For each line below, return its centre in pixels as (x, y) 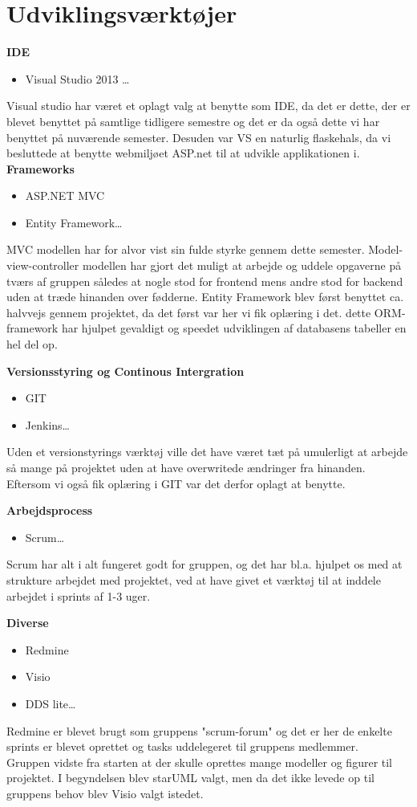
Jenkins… (47, 424)
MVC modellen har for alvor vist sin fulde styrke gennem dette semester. (186, 249)
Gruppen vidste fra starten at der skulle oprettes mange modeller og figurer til (200, 762)
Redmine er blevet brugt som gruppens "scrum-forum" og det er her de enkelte (199, 730)
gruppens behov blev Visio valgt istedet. (105, 793)
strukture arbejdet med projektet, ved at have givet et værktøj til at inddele (194, 579)
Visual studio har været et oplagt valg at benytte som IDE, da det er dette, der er (208, 106)
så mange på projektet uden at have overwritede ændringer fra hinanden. (186, 467)
